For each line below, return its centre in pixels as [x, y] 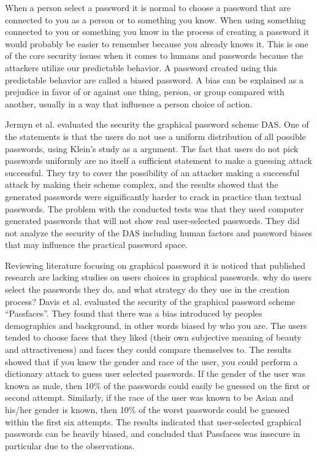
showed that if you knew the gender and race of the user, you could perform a [151, 361]
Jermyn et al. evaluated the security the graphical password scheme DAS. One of [157, 124]
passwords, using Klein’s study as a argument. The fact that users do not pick [152, 148]
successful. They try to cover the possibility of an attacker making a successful [152, 172]
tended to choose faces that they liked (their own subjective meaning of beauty [153, 337]
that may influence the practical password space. [96, 245]
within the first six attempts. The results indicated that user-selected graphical [153, 421]
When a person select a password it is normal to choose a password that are [148, 7]
